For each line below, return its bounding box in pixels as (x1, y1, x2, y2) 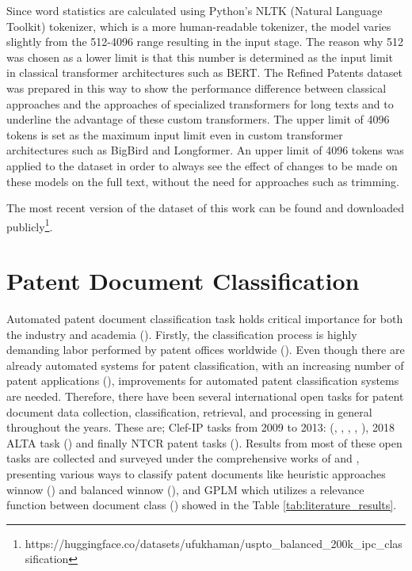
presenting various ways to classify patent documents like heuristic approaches (6, 466, 386, 482)
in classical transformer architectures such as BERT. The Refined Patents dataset (6, 64, 402, 81)
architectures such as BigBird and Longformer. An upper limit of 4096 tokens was (6, 142, 404, 158)
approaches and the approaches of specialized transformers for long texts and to (6, 95, 394, 112)
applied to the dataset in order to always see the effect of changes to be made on (6, 157, 398, 173)
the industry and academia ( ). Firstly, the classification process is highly (6, 325, 357, 342)
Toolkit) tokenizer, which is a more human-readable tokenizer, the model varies (6, 17, 391, 34)
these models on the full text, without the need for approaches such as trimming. (6, 173, 399, 189)
